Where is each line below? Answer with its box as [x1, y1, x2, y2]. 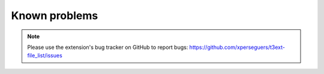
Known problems [11, 9, 98, 22]
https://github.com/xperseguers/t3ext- [189, 44, 285, 51]
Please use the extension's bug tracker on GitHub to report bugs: [27, 44, 188, 51]
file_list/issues [27, 52, 62, 59]
